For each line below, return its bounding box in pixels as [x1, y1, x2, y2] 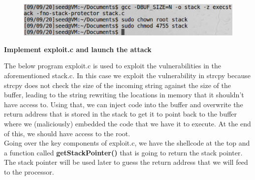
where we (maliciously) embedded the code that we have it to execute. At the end [4, 118, 251, 128]
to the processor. [4, 166, 54, 177]
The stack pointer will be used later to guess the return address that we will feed [4, 157, 248, 167]
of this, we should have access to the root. [4, 128, 130, 138]
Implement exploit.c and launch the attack [4, 44, 152, 54]
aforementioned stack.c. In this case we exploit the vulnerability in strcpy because [4, 70, 251, 80]
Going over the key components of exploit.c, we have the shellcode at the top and [4, 138, 250, 148]
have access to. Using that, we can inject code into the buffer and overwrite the [4, 99, 243, 109]
